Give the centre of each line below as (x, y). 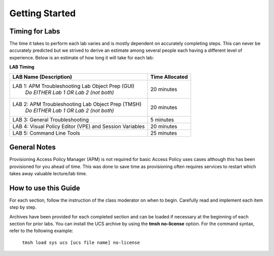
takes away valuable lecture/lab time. (48, 173)
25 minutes (164, 133)
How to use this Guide (45, 188)
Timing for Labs (35, 31)
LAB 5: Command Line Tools (46, 133)
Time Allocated (169, 77)
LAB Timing (22, 67)
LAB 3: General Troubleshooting (50, 119)
